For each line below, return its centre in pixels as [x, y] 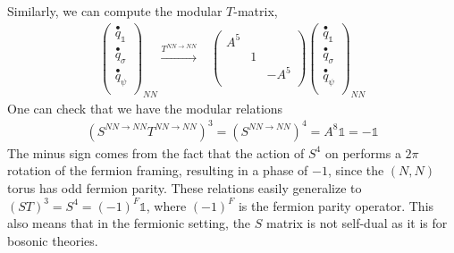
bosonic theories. [53, 240]
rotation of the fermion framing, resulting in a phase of [158, 170]
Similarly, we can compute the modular [115, 11]
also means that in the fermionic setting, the [129, 223]
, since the [356, 170]
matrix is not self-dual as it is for [357, 223]
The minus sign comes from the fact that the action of [156, 152]
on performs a [363, 152]
